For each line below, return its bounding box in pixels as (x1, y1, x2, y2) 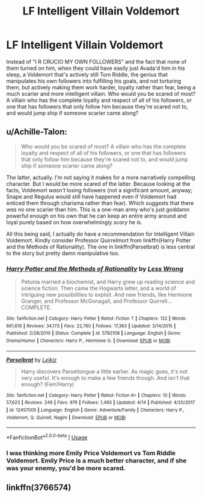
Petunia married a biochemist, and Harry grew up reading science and (20, 279, 195, 286)
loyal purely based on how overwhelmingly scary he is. (6, 218, 142, 225)
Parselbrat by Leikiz (6, 356, 57, 363)
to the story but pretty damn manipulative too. (6, 249, 120, 257)
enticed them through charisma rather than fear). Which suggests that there (6, 199, 194, 206)
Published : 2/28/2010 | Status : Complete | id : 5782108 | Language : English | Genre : (6, 330, 182, 336)
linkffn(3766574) (6, 482, 72, 493)
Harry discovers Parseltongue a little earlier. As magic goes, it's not (20, 368, 188, 375)
